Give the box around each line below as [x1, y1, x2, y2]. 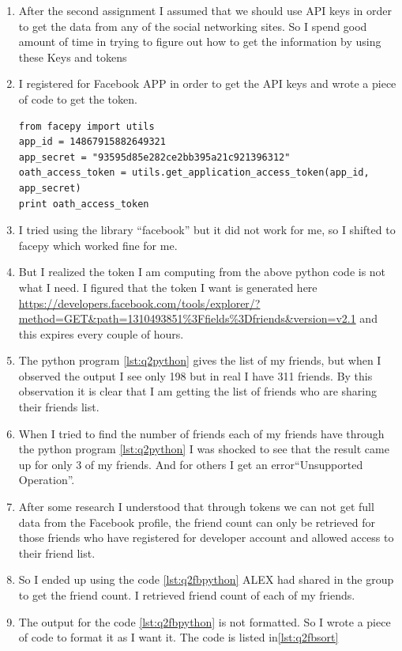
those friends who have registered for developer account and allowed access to [18, 529, 394, 546]
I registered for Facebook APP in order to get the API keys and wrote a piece [18, 75, 396, 92]
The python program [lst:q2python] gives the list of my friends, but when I [18, 352, 381, 369]
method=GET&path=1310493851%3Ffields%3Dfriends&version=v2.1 [18, 310, 356, 327]
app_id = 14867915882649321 [18, 136, 166, 148]
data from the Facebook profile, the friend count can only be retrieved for [18, 513, 375, 530]
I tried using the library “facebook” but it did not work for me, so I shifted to [18, 221, 396, 238]
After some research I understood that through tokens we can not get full [18, 498, 374, 515]
